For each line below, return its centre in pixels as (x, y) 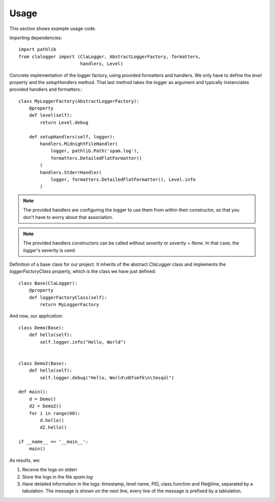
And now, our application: (36, 316)
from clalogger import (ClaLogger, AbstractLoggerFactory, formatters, (110, 57)
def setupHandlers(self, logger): (72, 137)
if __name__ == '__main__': (53, 442)
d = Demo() (43, 399)
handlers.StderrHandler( (71, 172)
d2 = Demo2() (45, 406)
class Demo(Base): (42, 328)
